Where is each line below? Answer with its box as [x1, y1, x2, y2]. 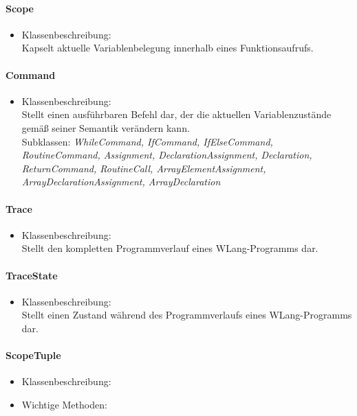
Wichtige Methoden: [21, 397, 107, 411]
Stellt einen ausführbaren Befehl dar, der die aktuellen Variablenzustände [21, 107, 332, 122]
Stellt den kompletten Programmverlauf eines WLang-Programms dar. [21, 241, 318, 255]
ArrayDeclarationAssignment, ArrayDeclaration [21, 174, 221, 189]
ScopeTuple [6, 348, 61, 362]
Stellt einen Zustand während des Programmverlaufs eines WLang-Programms [21, 308, 352, 322]
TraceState [6, 268, 58, 282]
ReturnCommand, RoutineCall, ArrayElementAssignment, [21, 161, 266, 175]
